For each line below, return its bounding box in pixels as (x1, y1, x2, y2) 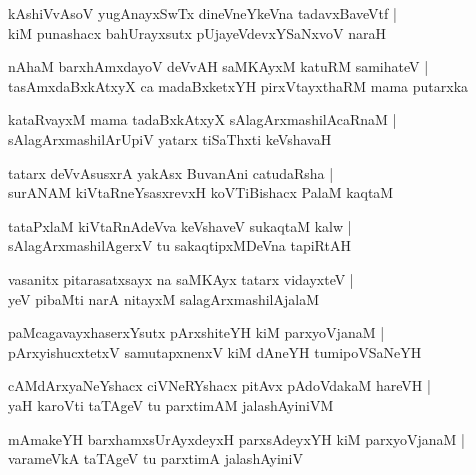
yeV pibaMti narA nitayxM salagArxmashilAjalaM (8, 288, 320, 309)
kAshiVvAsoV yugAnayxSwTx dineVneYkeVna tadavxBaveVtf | (8, 3, 397, 23)
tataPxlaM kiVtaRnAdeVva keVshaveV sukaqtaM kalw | (8, 215, 352, 236)
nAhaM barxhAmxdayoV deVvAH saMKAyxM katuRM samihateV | (8, 56, 429, 77)
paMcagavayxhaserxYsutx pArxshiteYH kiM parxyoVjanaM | (8, 322, 385, 343)
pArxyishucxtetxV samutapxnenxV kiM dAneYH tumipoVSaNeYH (8, 341, 422, 362)
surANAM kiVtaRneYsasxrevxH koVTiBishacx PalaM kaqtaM (8, 182, 394, 203)
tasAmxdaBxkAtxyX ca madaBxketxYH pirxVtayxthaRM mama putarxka (8, 75, 469, 96)
